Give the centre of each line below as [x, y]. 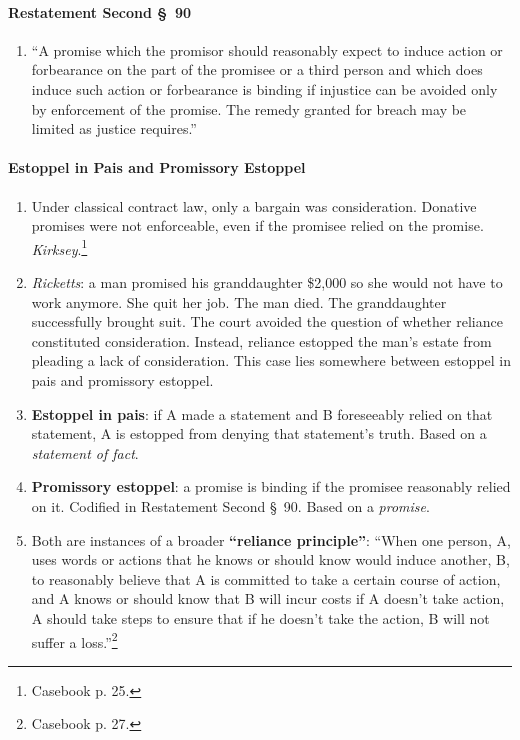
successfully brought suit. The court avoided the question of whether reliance [267, 321]
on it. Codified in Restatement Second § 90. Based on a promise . [230, 505]
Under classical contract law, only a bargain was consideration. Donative [254, 205]
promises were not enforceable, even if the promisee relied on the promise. [257, 225]
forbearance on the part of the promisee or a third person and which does [257, 69]
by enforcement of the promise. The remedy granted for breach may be [249, 108]
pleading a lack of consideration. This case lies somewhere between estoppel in [271, 360]
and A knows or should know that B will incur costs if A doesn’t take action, [268, 598]
